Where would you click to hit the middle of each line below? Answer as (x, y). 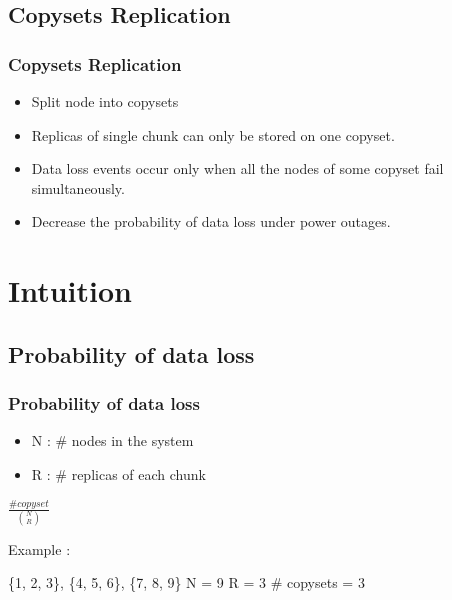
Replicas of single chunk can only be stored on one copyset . (213, 134)
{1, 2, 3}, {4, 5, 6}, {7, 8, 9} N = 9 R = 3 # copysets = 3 (186, 582)
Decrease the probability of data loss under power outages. (211, 221)
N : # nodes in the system (112, 440)
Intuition (70, 290)
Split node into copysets (105, 101)
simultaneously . (78, 187)
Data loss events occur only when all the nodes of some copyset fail (237, 168)
